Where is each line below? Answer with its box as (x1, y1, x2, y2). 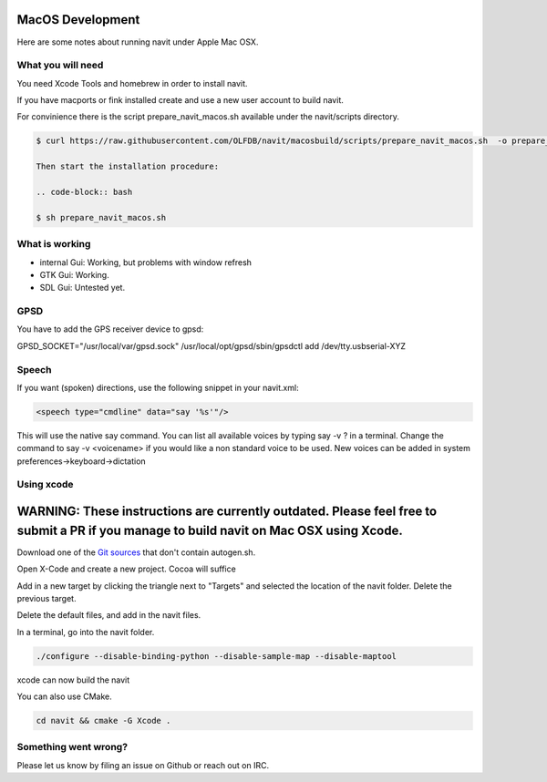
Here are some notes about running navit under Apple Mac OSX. (16, 36, 259, 47)
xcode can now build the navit (16, 674, 130, 685)
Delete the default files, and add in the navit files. (16, 610, 201, 621)
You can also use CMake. (16, 691, 113, 702)
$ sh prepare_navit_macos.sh (36, 212, 167, 222)
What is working (16, 238, 91, 251)
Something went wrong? (16, 741, 128, 754)
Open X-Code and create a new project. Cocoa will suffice (16, 563, 236, 574)
